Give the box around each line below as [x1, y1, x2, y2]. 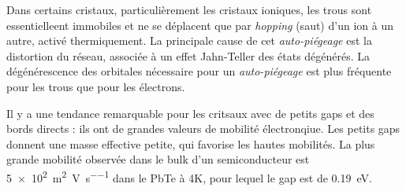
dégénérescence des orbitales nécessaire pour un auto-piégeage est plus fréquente [6, 63, 392, 79]
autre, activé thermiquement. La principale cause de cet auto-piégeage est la [6, 32, 372, 49]
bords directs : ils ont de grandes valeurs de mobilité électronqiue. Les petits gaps [6, 120, 400, 137]
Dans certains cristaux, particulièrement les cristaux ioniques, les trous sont [6, 2, 372, 17]
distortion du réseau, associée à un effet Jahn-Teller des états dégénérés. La [6, 47, 371, 64]
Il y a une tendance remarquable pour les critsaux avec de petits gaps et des [6, 105, 374, 121]
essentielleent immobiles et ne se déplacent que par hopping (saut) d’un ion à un [6, 17, 393, 33]
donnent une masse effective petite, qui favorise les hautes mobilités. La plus [6, 135, 375, 152]
